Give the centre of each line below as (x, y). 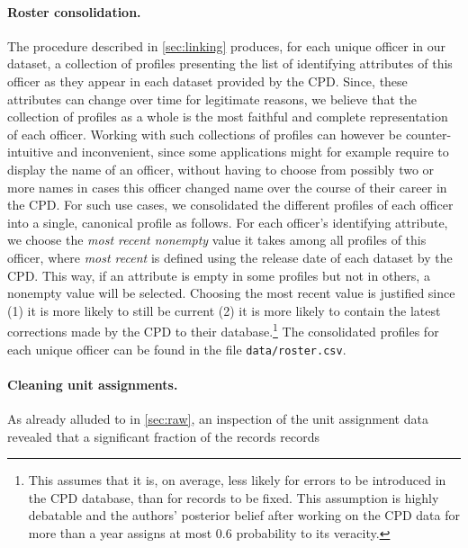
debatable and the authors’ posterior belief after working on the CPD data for (244, 515)
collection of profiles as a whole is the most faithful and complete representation (228, 117)
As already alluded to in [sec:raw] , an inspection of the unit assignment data (218, 418)
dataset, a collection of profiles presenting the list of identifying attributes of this (230, 63)
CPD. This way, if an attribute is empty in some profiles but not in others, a (219, 275)
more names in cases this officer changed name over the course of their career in (227, 187)
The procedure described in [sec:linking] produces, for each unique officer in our (227, 45)
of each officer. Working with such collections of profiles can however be (205, 134)
